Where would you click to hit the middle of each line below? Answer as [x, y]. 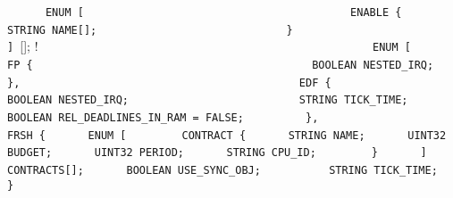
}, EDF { [169, 82]
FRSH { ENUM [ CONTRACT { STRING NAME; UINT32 [227, 135]
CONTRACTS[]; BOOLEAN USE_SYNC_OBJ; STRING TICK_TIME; [222, 170]
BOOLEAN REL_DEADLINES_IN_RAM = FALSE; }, [163, 117]
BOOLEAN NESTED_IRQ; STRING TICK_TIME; [208, 100]
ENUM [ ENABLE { [223, 12]
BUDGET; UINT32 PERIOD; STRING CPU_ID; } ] [217, 153]
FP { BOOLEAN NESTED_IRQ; [221, 65]
